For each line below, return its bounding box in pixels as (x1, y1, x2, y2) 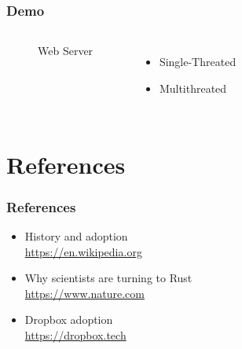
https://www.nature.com (24, 285, 145, 301)
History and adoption (24, 228, 128, 244)
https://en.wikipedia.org (24, 243, 142, 259)
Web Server (38, 42, 93, 59)
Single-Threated (159, 53, 236, 70)
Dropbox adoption (24, 311, 113, 328)
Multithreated (159, 79, 227, 96)
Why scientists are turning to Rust (24, 270, 192, 286)
